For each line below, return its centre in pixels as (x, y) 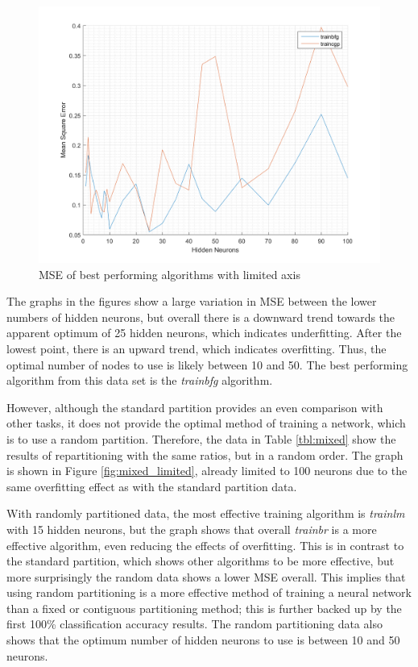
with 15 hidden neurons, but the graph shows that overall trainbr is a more (192, 529)
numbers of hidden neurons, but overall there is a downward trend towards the (201, 317)
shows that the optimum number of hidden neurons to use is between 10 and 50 (203, 640)
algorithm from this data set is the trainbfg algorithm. (140, 380)
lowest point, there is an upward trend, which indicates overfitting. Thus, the (197, 348)
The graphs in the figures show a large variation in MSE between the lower (192, 301)
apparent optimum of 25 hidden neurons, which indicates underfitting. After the (204, 333)
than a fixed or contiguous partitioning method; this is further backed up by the (204, 608)
